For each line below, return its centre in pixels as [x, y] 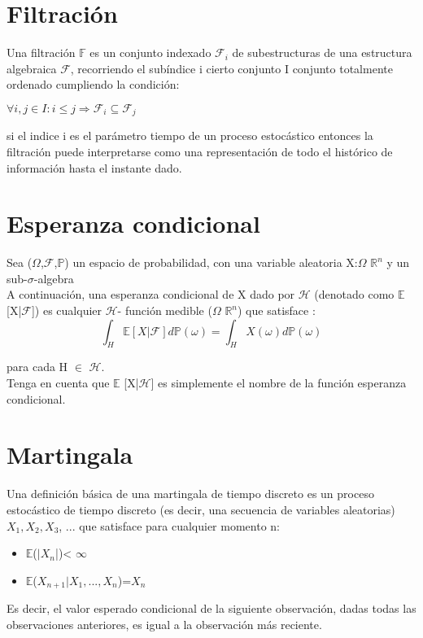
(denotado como [354, 294]
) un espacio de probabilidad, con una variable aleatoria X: [211, 262]
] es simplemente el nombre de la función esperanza [279, 383]
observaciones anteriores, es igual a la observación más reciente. [164, 624]
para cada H [37, 367]
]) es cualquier [67, 310]
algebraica [32, 68]
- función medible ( [165, 310]
